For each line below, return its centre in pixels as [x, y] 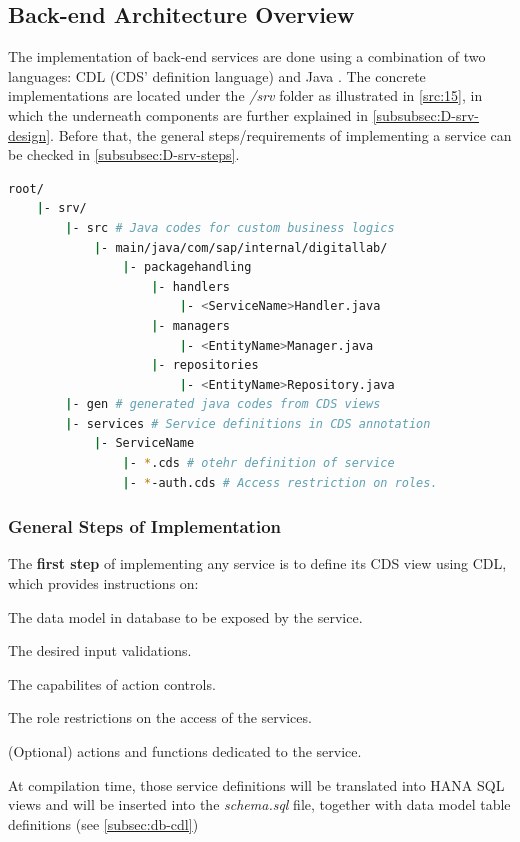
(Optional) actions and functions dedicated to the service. [185, 751]
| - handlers [190, 286]
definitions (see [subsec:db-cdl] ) [103, 823]
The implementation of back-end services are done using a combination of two [247, 56]
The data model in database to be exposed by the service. [185, 616]
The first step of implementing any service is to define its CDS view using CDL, [257, 563]
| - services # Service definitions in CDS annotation [248, 423]
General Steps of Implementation [144, 526]
